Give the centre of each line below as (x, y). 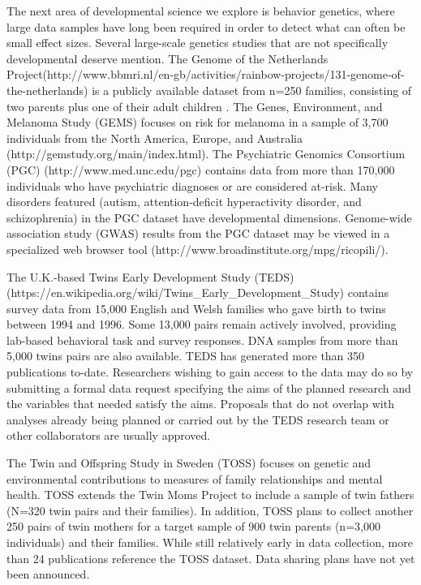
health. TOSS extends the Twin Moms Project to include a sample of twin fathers (210, 495)
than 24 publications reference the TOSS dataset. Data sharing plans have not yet (211, 558)
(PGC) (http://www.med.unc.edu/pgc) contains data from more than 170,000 (201, 169)
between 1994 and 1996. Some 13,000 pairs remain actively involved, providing (202, 324)
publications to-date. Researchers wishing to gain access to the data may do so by (210, 372)
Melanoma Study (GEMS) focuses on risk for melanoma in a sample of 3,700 (198, 122)
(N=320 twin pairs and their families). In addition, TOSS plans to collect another (210, 510)
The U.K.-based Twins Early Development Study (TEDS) (150, 276)
